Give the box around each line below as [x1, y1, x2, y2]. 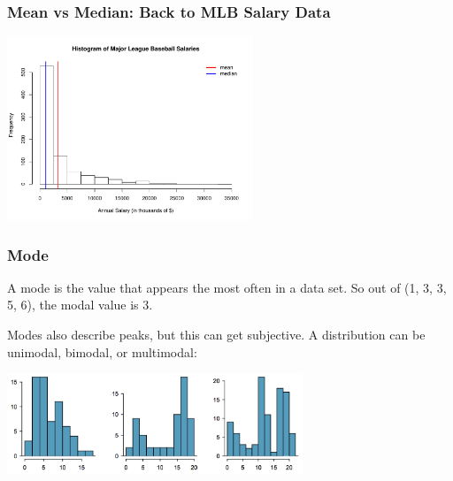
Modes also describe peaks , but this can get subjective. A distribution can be [7, 325, 426, 344]
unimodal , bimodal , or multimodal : [7, 342, 197, 361]
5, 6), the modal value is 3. [7, 295, 153, 314]
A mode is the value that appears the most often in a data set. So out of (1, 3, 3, [7, 278, 447, 296]
